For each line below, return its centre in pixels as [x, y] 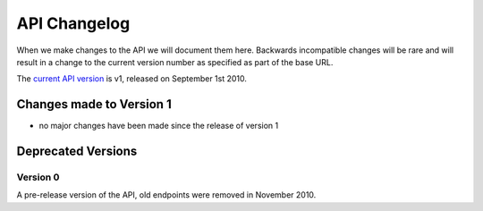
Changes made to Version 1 [94, 104]
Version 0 [38, 177]
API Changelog [73, 23]
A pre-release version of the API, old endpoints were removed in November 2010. [166, 195]
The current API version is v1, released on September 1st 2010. [132, 79]
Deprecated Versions [77, 152]
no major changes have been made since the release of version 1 [159, 126]
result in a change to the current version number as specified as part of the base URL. [175, 62]
